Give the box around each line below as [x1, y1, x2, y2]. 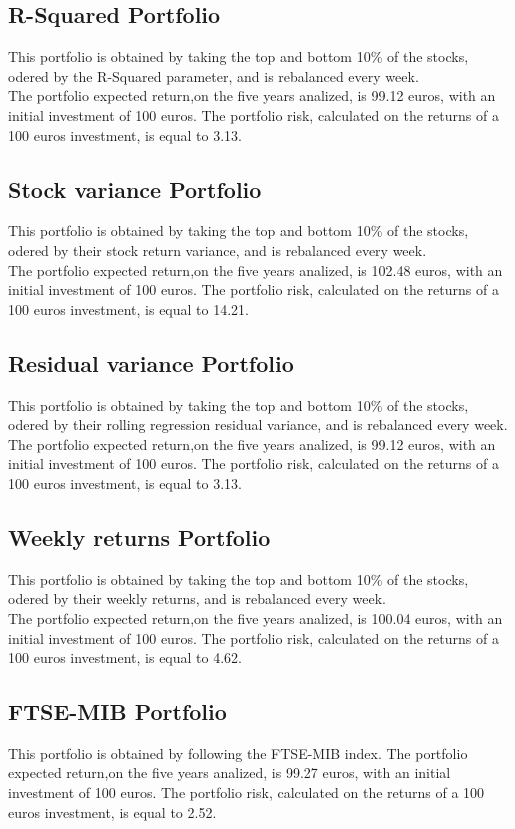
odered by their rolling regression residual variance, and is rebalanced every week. [8, 414, 508, 435]
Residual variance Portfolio [8, 347, 294, 378]
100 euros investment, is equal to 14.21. [8, 298, 249, 319]
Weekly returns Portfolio [8, 521, 271, 552]
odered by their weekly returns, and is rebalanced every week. [8, 588, 386, 609]
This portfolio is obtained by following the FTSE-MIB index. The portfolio [8, 742, 468, 763]
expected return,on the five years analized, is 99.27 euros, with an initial [8, 762, 451, 783]
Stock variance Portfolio [8, 173, 262, 204]
